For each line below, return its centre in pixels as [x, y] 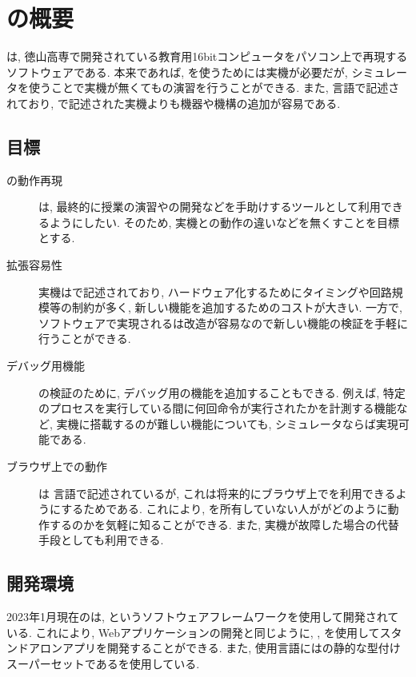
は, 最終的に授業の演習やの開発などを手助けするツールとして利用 [210, 207]
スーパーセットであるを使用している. [103, 663]
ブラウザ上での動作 [57, 466]
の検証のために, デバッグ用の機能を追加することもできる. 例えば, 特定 [222, 392]
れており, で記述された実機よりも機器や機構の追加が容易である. [174, 103]
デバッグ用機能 [46, 366]
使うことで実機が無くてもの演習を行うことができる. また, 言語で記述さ [214, 88]
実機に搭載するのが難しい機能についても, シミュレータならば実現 [227, 423]
